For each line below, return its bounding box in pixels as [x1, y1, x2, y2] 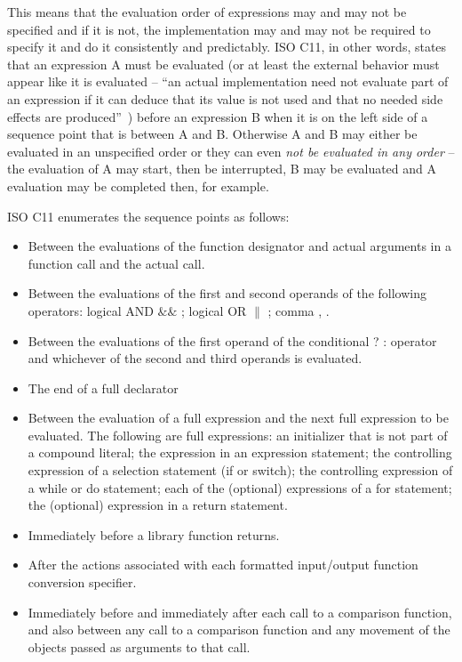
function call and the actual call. [28, 254, 205, 272]
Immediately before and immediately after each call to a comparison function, [28, 602, 452, 621]
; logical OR [181, 301, 247, 319]
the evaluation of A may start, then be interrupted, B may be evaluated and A [7, 159, 436, 178]
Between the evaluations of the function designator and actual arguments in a [28, 237, 451, 255]
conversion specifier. [28, 573, 137, 592]
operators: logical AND [28, 301, 154, 319]
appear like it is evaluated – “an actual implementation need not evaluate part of [7, 72, 449, 91]
